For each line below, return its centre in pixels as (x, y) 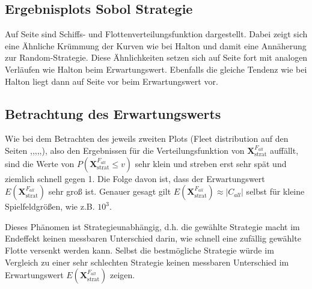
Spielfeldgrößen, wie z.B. (50, 206)
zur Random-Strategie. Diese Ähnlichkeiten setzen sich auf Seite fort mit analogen (156, 57)
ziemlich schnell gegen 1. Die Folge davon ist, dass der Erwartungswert (135, 178)
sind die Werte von (40, 163)
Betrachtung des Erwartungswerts (113, 113)
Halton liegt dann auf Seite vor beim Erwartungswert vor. (112, 81)
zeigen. (122, 275)
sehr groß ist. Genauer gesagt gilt (110, 191)
